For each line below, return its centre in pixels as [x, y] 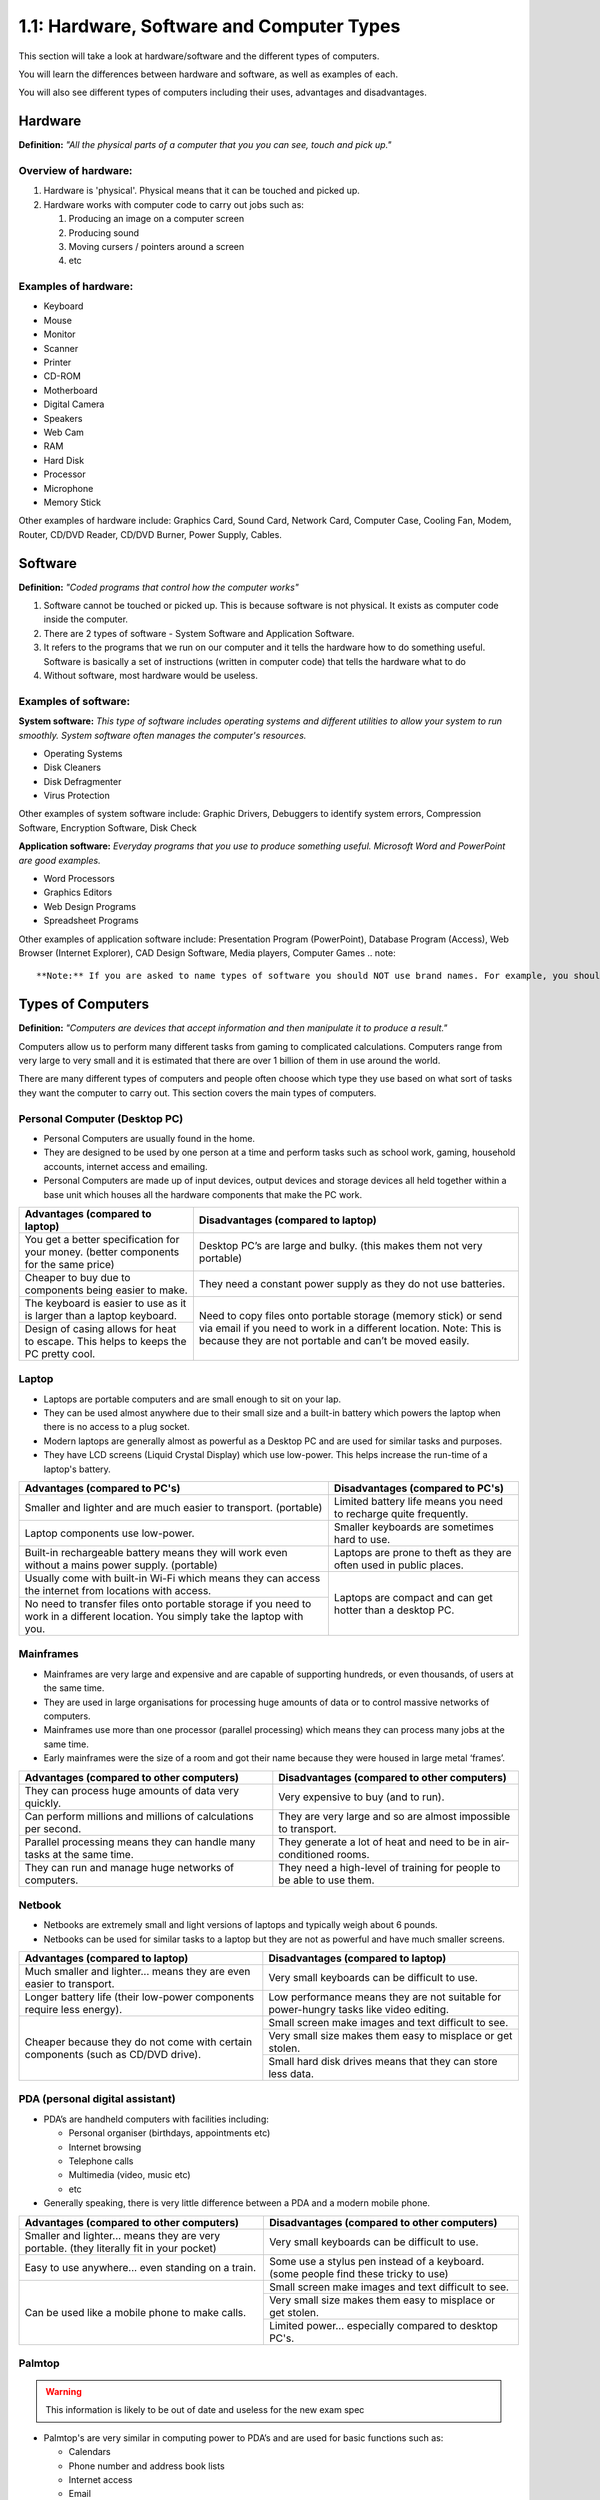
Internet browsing [105, 2147]
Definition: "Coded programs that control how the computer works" [159, 587]
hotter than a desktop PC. [394, 1610]
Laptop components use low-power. [109, 1533]
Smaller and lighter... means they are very [122, 2235]
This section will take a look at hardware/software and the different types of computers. [199, 56]
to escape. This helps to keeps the [105, 1341]
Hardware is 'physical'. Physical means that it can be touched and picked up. [201, 191]
